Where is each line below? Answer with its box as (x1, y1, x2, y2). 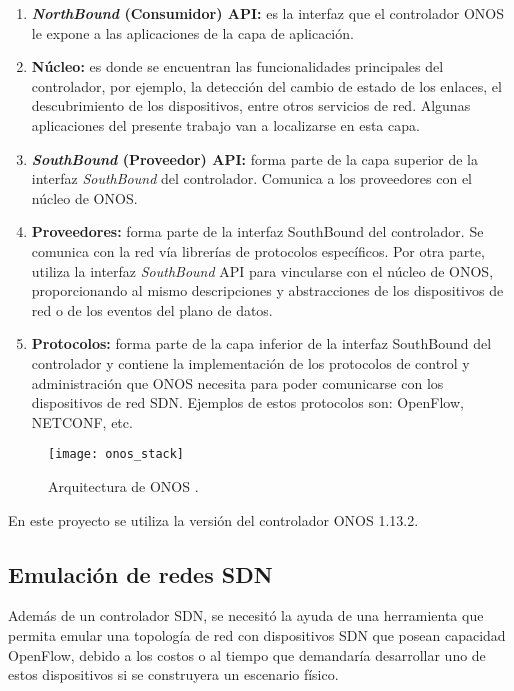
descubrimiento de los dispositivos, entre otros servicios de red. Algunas (31, 95, 471, 116)
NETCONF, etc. (31, 411, 133, 432)
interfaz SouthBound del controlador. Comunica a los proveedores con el (31, 168, 472, 189)
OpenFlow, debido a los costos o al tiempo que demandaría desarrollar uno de (8, 644, 486, 665)
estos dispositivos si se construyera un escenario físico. (8, 664, 339, 685)
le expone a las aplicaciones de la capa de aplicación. (31, 22, 354, 43)
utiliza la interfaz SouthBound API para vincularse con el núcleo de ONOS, (31, 260, 494, 281)
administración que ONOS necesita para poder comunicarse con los (31, 372, 444, 393)
